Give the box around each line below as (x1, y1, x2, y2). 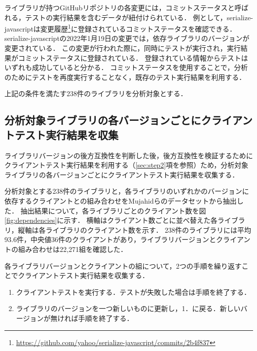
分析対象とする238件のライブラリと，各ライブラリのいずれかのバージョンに (4, 186, 249, 196)
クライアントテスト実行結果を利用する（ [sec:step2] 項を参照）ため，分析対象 (4, 160, 249, 170)
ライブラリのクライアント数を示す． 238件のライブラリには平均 (45, 224, 252, 235)
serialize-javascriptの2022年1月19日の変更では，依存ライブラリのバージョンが (4, 33, 250, 43)
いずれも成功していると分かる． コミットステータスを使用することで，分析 (4, 62, 248, 72)
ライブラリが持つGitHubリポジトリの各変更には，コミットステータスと (4, 2, 235, 12)
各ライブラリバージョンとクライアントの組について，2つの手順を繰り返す (4, 260, 242, 271)
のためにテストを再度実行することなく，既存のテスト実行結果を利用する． (4, 71, 246, 82)
